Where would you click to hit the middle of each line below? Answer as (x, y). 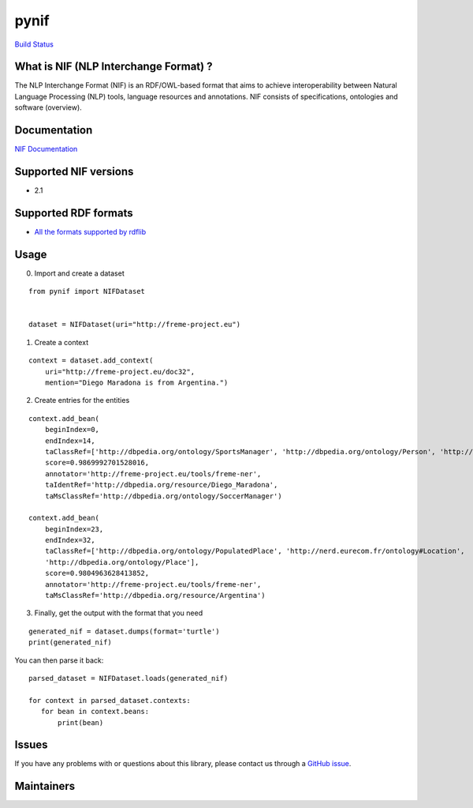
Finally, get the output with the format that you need (119, 613)
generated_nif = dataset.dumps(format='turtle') (124, 631)
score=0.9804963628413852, (97, 573)
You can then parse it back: (59, 660)
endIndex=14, (70, 441)
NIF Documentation (46, 149)
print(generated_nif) (70, 643)
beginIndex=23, (74, 529)
